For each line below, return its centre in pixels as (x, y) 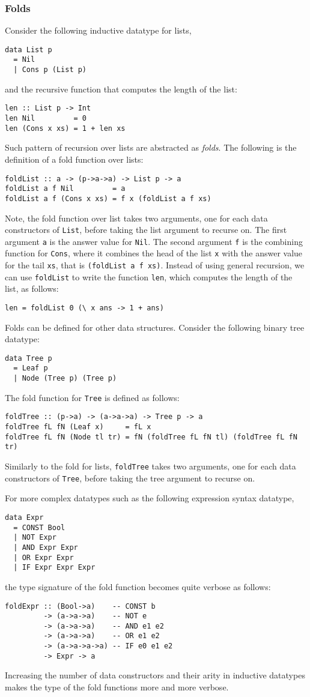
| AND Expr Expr (46, 547)
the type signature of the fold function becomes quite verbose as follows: (138, 586)
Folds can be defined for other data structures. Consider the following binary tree (155, 327)
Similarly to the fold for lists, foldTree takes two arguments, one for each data (150, 466)
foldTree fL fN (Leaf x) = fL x (78, 427)
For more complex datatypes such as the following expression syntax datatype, (150, 498)
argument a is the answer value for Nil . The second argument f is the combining (154, 241)
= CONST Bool (39, 527)
